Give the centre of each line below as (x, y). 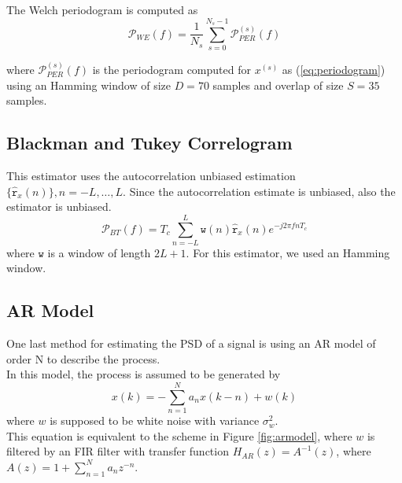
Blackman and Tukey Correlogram (149, 143)
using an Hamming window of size (89, 85)
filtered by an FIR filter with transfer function (118, 451)
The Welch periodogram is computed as (102, 9)
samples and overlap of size (278, 85)
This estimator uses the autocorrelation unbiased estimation (151, 175)
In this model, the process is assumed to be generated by (144, 374)
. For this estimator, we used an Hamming (288, 252)
